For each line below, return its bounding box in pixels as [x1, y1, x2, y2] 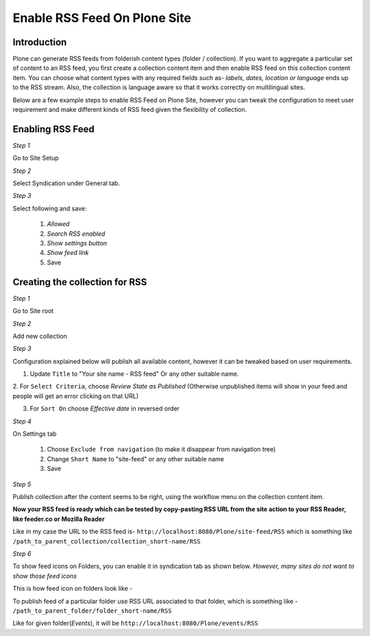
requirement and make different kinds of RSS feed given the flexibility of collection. [12, 106, 247, 114]
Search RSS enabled [47, 230, 106, 238]
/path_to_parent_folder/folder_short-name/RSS [12, 607, 172, 615]
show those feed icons [12, 572, 77, 580]
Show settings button [47, 239, 108, 247]
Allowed [47, 220, 70, 228]
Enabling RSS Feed [12, 123, 95, 135]
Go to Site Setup [12, 154, 60, 162]
